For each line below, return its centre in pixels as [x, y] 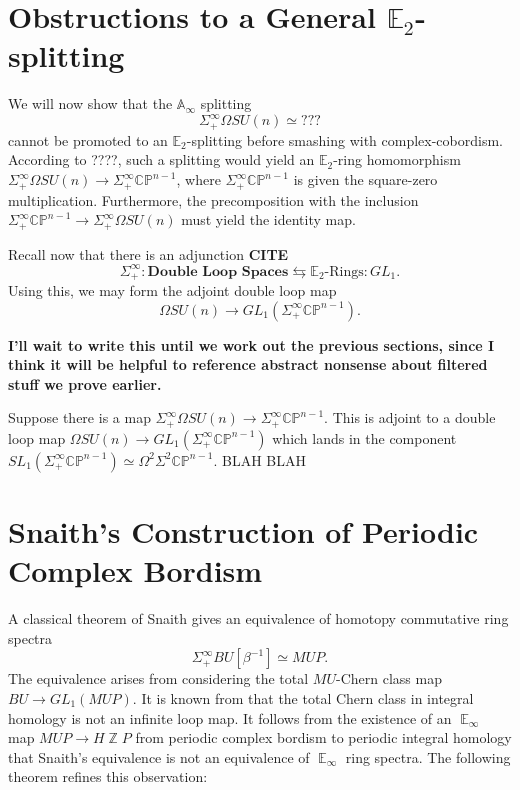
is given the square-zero [365, 179]
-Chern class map [388, 678]
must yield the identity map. [268, 219]
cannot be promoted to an [88, 139]
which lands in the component [364, 437]
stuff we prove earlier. [85, 383]
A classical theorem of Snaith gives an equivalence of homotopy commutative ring [258, 618]
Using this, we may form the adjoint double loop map [172, 290]
